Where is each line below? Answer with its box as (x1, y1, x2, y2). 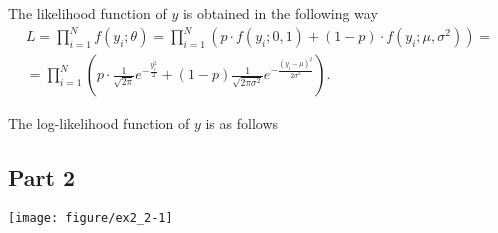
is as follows (205, 113, 279, 134)
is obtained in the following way (182, 3, 378, 23)
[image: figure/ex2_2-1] (8, 210, 173, 225)
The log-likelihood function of (8, 113, 190, 134)
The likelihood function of (8, 3, 167, 23)
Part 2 (8, 162, 76, 193)
